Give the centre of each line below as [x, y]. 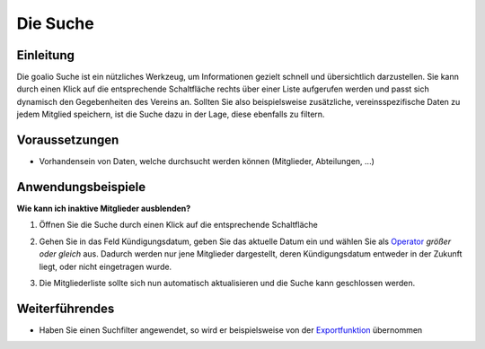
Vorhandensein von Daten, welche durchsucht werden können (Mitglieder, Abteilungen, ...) [207, 161]
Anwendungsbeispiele [81, 187]
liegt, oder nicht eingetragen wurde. [106, 266]
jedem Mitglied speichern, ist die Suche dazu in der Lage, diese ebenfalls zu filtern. [171, 114]
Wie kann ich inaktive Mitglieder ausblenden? [104, 209]
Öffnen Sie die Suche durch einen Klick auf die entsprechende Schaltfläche [179, 225]
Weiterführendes [66, 308]
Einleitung [46, 55]
